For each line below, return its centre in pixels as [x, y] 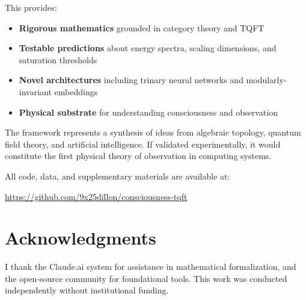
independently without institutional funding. [87, 290]
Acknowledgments [81, 238]
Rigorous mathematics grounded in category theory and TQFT [142, 27]
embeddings [76, 91]
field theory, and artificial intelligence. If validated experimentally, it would [143, 144]
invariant [35, 91]
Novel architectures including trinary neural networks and [131, 80]
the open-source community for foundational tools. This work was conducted [146, 278]
